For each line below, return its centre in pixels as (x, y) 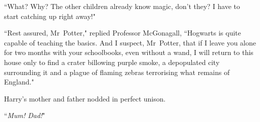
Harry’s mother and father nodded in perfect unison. (85, 98)
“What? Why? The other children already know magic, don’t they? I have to (122, 6)
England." (19, 82)
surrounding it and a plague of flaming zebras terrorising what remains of (117, 72)
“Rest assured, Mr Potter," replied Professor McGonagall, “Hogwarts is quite (123, 33)
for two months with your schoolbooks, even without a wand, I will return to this (129, 52)
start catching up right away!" (50, 16)
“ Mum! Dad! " (25, 115)
